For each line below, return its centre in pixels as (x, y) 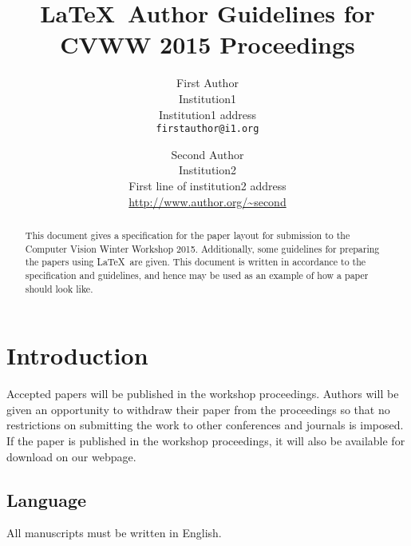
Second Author (207, 154)
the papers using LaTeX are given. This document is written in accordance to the (196, 262)
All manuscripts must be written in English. (114, 533)
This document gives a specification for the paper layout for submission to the (188, 235)
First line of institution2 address (207, 185)
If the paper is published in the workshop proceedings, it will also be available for (206, 440)
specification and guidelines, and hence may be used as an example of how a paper (197, 275)
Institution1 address (207, 114)
